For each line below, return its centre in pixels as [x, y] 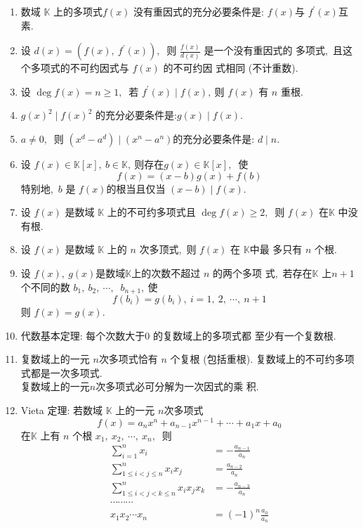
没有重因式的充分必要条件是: [199, 11]
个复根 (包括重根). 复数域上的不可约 [252, 359]
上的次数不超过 [166, 272]
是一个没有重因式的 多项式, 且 [273, 50]
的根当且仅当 [136, 188]
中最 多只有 [276, 249]
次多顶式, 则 [168, 249]
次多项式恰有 [128, 359]
